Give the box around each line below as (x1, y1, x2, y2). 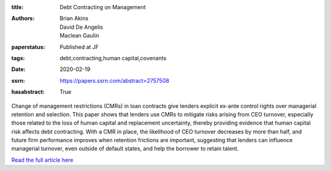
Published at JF (59, 43, 99, 50)
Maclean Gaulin (59, 32, 99, 39)
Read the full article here (11, 156, 74, 164)
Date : (11, 66, 26, 73)
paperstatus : (11, 43, 45, 50)
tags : (11, 54, 25, 61)
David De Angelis (59, 23, 104, 31)
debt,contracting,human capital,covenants (59, 54, 167, 61)
